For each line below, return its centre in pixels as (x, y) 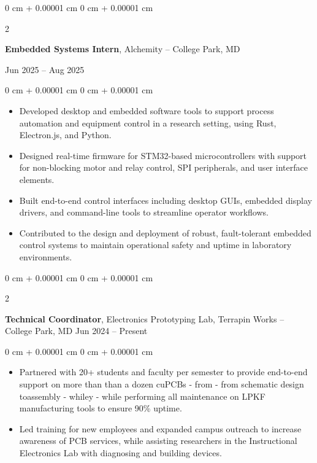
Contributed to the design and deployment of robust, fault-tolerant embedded (165, 232)
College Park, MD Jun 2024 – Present (76, 331)
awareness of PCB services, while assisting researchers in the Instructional (158, 441)
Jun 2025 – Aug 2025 (45, 69)
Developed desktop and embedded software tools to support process (147, 110)
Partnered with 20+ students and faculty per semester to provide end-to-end (163, 372)
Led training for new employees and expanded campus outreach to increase (160, 428)
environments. (46, 256)
